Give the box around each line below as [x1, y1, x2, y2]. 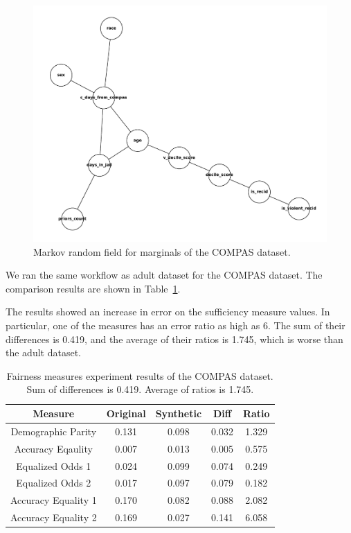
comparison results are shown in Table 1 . [6, 281, 181, 295]
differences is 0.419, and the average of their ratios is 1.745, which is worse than [6, 331, 343, 346]
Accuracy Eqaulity [14, 441, 93, 455]
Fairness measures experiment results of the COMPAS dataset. [6, 368, 273, 383]
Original [106, 406, 146, 421]
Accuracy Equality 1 [10, 493, 97, 507]
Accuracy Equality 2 [10, 510, 97, 525]
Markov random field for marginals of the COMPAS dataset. [33, 244, 291, 259]
